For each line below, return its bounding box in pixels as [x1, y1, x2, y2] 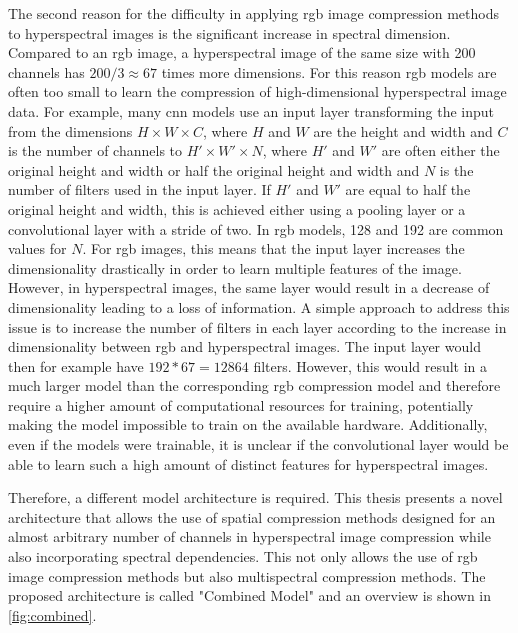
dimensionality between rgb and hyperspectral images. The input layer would [8, 336, 481, 357]
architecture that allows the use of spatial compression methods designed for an [8, 506, 496, 527]
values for [8, 238, 67, 259]
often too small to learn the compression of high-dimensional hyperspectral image [8, 81, 507, 102]
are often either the [381, 140, 500, 161]
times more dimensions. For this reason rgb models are [161, 61, 497, 82]
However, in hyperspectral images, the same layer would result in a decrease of [8, 277, 490, 298]
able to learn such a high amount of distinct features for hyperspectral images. [8, 453, 489, 474]
